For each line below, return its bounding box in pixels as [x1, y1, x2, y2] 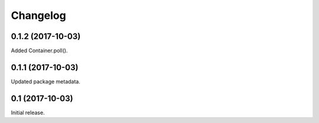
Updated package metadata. [11, 77, 81, 85]
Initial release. [11, 109, 45, 116]
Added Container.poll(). [11, 47, 68, 54]
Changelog [11, 9, 66, 22]
